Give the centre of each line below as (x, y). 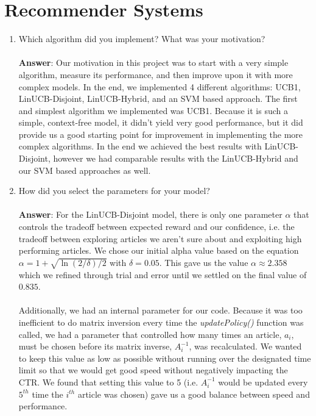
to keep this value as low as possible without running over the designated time (165, 358)
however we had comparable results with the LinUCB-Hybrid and (176, 158)
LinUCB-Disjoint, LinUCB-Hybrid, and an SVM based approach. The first (158, 99)
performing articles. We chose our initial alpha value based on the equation (159, 250)
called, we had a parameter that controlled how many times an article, (150, 334)
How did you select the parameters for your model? (114, 191)
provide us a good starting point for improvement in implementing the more (161, 134)
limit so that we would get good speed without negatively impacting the (153, 370)
